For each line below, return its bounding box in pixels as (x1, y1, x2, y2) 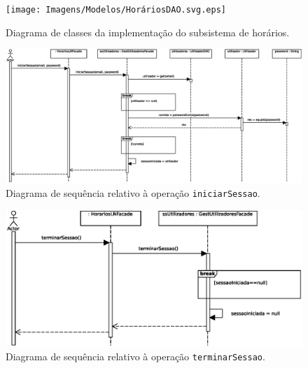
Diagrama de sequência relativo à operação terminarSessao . (6, 349, 265, 364)
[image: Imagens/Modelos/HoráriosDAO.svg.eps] (6, 5, 226, 15)
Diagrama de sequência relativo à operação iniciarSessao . (6, 185, 260, 200)
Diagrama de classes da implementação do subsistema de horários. (6, 24, 290, 39)
